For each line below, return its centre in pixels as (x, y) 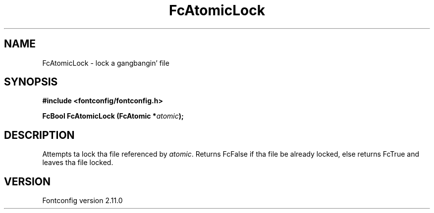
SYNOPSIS (31, 82)
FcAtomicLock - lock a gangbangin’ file (106, 63)
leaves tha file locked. (78, 163)
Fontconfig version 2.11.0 (82, 201)
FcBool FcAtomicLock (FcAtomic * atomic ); (113, 116)
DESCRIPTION (39, 135)
